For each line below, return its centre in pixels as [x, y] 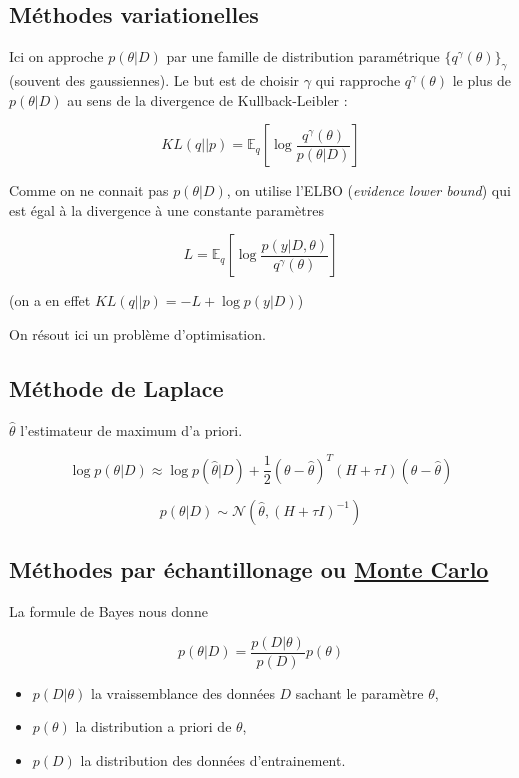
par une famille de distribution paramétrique [303, 56]
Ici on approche [56, 56]
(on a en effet [50, 300]
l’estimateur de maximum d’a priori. [131, 429]
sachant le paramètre [359, 692]
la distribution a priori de [153, 726]
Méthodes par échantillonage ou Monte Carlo [249, 569]
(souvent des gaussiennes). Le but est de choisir [154, 80]
